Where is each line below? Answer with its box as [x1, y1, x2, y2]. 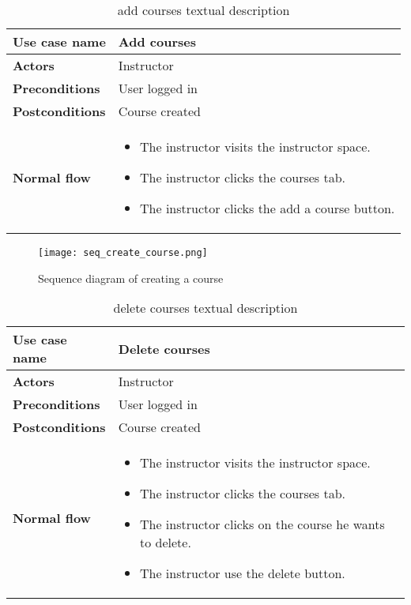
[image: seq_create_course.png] [38, 247, 208, 258]
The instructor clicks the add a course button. [140, 199, 395, 217]
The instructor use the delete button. [139, 564, 345, 583]
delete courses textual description [113, 299, 298, 318]
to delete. [139, 533, 191, 552]
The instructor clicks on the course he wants [139, 515, 385, 534]
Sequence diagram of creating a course [38, 269, 224, 286]
